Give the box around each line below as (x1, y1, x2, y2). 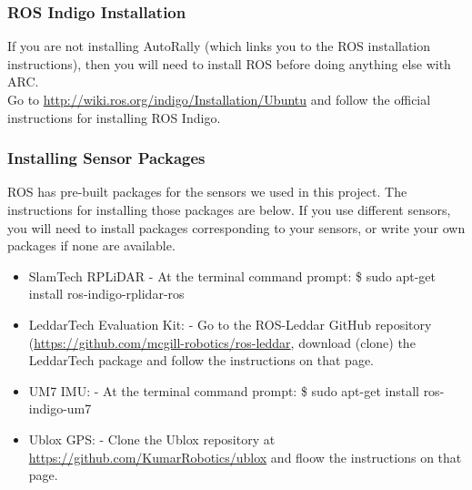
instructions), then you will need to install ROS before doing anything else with (7, 54, 451, 73)
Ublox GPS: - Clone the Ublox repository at (28, 429, 276, 448)
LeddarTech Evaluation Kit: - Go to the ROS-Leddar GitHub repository (28, 314, 432, 333)
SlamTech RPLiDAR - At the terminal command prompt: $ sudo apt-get (28, 266, 436, 285)
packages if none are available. (7, 236, 176, 255)
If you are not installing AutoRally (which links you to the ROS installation (7, 36, 431, 56)
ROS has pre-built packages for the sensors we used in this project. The (7, 182, 407, 201)
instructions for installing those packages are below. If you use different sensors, (7, 200, 451, 219)
